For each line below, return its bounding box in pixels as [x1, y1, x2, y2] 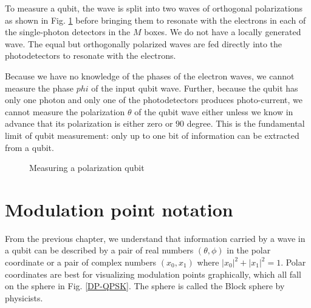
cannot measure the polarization [5, 105, 125, 118]
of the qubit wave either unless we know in [134, 105, 293, 118]
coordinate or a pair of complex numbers [5, 256, 157, 269]
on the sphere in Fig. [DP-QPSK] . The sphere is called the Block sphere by [5, 280, 285, 292]
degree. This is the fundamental [186, 117, 305, 130]
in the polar [227, 244, 271, 256]
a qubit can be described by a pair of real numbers [5, 244, 194, 256]
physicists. [5, 291, 43, 304]
